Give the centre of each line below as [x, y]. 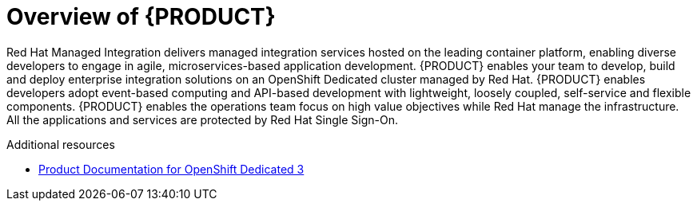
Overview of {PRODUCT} [141, 17]
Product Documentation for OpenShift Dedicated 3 [171, 169]
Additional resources [61, 144]
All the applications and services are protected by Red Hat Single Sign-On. [202, 119]
